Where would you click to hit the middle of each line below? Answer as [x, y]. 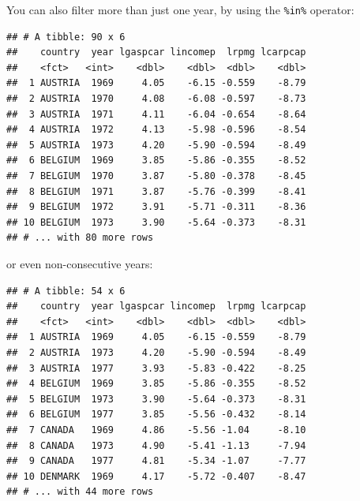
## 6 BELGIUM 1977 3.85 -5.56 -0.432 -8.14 [156, 415]
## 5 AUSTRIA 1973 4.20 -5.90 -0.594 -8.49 [156, 145]
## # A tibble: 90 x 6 [66, 37]
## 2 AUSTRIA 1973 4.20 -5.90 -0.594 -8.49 [156, 352]
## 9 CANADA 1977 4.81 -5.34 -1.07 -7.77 [156, 461]
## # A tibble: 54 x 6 [66, 291]
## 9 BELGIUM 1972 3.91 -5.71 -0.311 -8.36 [156, 207]
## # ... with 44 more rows [80, 492]
